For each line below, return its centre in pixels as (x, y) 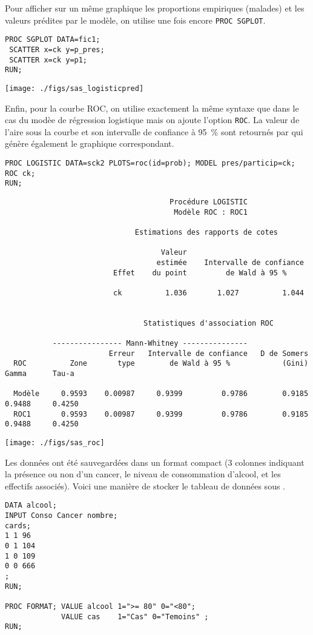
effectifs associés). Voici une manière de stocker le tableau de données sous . (145, 485)
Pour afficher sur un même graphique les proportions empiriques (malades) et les (155, 8)
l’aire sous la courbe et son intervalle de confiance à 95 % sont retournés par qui (154, 131)
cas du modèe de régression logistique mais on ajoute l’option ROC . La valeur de (152, 120)
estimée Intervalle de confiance (230, 262)
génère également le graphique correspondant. (90, 143)
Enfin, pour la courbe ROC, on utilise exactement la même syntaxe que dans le (152, 108)
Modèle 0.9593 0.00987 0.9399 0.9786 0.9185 (161, 394)
